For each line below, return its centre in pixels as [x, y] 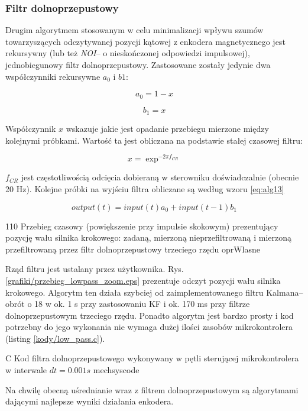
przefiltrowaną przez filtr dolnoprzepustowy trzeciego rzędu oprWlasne [133, 249]
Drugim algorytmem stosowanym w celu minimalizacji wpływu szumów [134, 30]
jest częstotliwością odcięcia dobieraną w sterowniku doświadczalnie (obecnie [160, 177]
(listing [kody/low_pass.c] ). [55, 338]
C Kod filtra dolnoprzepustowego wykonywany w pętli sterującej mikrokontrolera [152, 358]
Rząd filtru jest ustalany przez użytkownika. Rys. [95, 269]
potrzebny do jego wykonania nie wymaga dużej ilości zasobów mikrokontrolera [149, 327]
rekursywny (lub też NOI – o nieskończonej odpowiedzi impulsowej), [128, 53]
